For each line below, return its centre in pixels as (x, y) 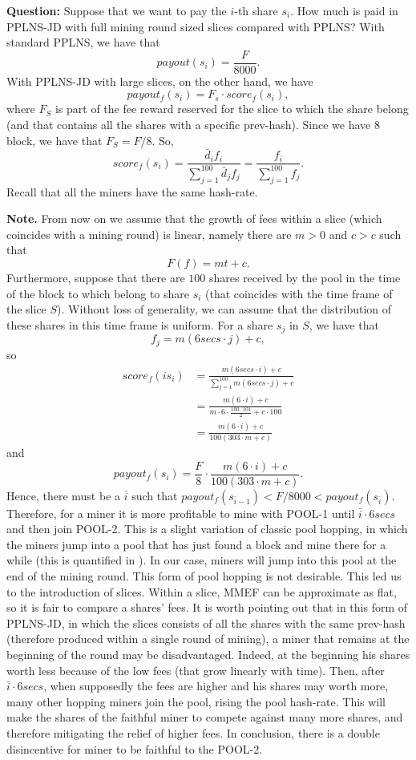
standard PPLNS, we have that (83, 42)
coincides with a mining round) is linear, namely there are (149, 234)
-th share (256, 10)
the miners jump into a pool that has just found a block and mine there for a (196, 544)
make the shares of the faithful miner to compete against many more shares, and (205, 717)
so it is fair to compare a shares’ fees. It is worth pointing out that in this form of (207, 607)
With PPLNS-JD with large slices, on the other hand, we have (160, 81)
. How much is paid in (344, 10)
